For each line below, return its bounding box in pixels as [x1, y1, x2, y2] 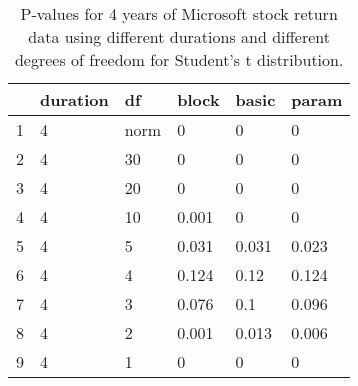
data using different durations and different [28, 25, 331, 48]
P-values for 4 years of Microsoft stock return [20, 2, 338, 25]
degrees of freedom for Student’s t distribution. [14, 48, 344, 71]
